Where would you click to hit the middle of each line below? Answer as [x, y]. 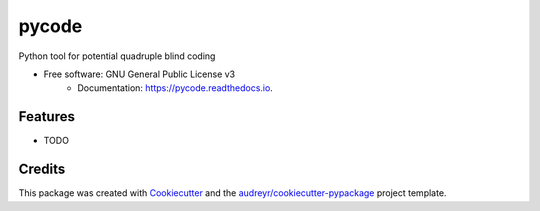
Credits [42, 169]
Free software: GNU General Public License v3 [139, 74]
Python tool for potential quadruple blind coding [117, 56]
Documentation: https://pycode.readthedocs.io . [175, 88]
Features [46, 116]
